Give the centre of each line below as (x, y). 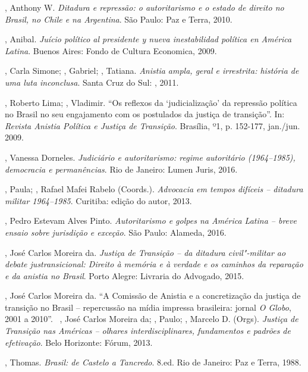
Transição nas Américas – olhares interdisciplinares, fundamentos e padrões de (148, 331)
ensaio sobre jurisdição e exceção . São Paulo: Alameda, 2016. (116, 232)
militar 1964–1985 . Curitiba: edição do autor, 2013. (98, 200)
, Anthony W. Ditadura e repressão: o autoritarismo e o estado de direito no (144, 7)
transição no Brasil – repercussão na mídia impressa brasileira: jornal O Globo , (148, 307)
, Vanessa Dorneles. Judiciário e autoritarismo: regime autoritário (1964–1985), (150, 157)
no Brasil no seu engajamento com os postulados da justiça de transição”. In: (145, 114)
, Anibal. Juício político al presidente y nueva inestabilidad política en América (148, 39)
